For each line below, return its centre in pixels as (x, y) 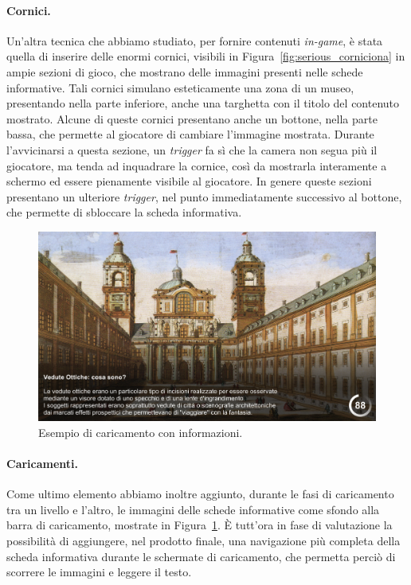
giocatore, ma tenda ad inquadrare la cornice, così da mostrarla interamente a (197, 165)
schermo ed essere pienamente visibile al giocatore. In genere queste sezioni (189, 181)
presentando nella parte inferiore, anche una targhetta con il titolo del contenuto (203, 103)
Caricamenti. (43, 464)
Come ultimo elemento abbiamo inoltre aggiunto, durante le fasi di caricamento (200, 494)
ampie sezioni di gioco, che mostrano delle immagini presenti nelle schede (185, 71)
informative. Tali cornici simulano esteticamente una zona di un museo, (180, 87)
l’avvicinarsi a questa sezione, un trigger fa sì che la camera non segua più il (192, 149)
